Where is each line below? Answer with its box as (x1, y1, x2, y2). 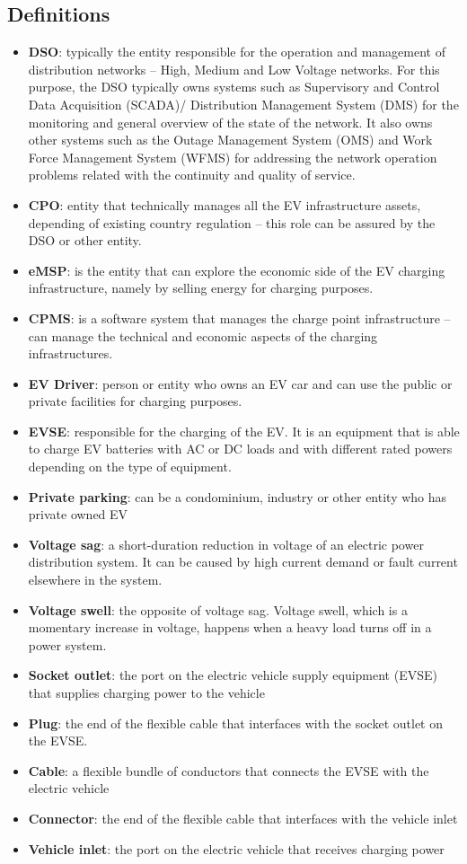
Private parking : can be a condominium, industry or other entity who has (28, 487, 447, 506)
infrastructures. (28, 344, 113, 363)
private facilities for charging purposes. (28, 392, 242, 410)
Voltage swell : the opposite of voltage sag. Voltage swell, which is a (28, 600, 408, 619)
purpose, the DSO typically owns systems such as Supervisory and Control (28, 77, 440, 96)
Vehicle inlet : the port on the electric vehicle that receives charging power (28, 839, 445, 858)
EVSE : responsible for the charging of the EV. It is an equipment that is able (28, 421, 460, 440)
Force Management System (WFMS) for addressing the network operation (28, 147, 437, 166)
